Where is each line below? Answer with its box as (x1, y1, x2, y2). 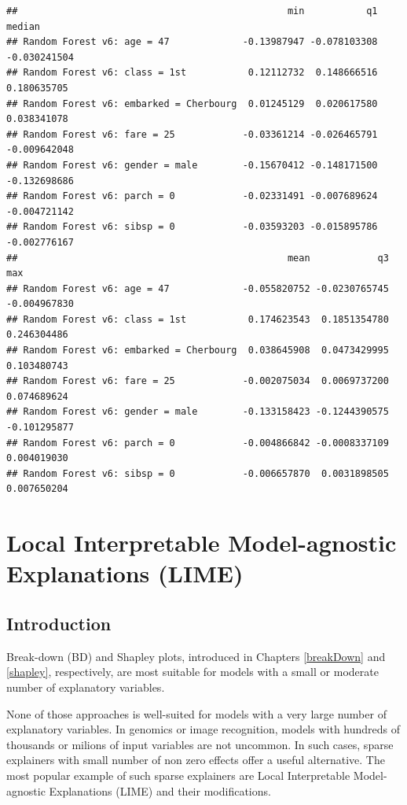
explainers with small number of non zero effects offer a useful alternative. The (6, 751, 385, 768)
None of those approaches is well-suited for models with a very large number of (6, 705, 387, 722)
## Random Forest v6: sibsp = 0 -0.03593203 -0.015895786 (6, 221, 378, 233)
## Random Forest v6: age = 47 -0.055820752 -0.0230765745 (6, 282, 389, 294)
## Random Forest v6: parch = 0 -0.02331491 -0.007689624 (6, 190, 378, 202)
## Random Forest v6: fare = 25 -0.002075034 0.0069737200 (6, 375, 389, 387)
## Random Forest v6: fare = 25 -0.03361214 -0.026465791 (6, 128, 378, 140)
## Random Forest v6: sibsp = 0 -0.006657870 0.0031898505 (6, 467, 389, 479)
